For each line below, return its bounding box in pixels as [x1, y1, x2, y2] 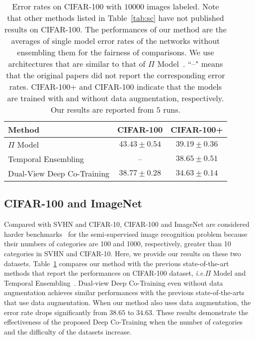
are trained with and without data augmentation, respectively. [7, 92, 224, 104]
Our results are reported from [50, 104, 154, 115]
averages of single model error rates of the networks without [11, 35, 220, 46]
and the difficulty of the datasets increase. [4, 326, 132, 337]
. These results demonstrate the [152, 307, 249, 317]
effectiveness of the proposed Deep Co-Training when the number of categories [4, 317, 243, 327]
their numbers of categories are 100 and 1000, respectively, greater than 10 [4, 238, 231, 249]
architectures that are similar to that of [8, 58, 146, 69]
